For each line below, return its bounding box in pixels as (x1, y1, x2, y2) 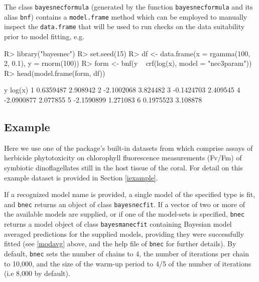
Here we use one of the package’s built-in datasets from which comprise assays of (4, 142, 253, 153)
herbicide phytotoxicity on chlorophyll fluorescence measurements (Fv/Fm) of (4, 152, 242, 163)
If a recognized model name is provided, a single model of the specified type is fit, (4, 189, 255, 200)
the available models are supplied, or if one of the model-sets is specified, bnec (4, 209, 245, 219)
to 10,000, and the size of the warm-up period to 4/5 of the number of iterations (4, 258, 251, 268)
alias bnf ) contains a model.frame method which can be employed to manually (4, 11, 247, 22)
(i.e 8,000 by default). (4, 268, 70, 278)
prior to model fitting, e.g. (4, 31, 84, 41)
